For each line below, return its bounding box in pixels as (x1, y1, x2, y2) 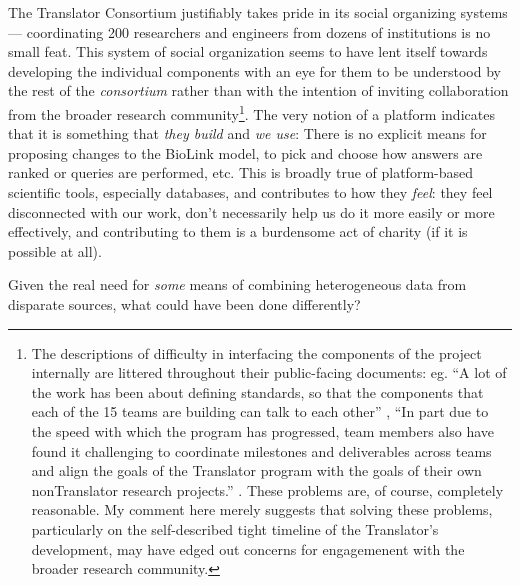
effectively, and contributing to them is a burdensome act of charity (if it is (8, 221, 468, 242)
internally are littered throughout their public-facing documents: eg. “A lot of (31, 362, 507, 383)
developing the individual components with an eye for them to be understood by (8, 60, 501, 81)
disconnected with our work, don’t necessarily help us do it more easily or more (8, 201, 495, 222)
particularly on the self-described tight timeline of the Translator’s (31, 518, 439, 539)
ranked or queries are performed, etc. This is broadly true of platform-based (8, 162, 474, 183)
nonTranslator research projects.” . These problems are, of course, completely (31, 479, 504, 500)
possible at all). (8, 240, 102, 261)
